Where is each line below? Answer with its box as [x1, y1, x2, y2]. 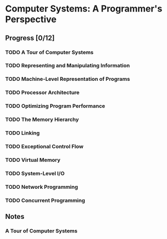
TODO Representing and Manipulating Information [5, 62, 130, 69]
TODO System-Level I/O [5, 170, 65, 177]
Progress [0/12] [5, 34, 55, 42]
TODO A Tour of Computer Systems [5, 49, 94, 56]
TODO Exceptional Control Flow [5, 143, 84, 150]
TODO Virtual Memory [5, 156, 61, 163]
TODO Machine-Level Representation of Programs [5, 76, 130, 83]
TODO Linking [5, 130, 40, 137]
